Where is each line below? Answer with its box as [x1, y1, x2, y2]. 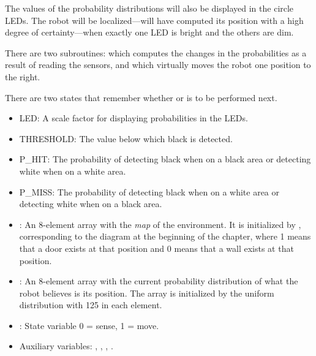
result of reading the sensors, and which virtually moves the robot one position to [5, 58, 311, 71]
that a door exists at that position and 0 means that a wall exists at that [19, 241, 294, 254]
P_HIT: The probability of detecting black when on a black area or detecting [19, 153, 311, 165]
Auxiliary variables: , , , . [19, 339, 113, 352]
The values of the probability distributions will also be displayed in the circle [5, 2, 294, 14]
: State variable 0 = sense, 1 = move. [19, 319, 159, 331]
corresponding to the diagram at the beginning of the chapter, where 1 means [19, 230, 311, 243]
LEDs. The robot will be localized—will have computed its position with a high [5, 13, 304, 26]
